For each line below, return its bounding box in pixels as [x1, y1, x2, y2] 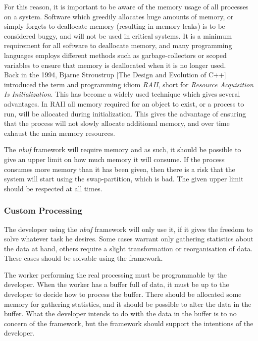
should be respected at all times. [4, 183, 103, 193]
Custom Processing [4, 204, 82, 217]
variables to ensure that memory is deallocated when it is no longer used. [4, 59, 226, 70]
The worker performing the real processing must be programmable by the [4, 269, 227, 280]
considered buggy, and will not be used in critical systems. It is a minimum [4, 30, 232, 41]
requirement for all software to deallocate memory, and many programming [4, 40, 232, 51]
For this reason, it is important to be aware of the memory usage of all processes [4, 1, 249, 11]
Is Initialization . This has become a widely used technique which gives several [4, 89, 240, 99]
